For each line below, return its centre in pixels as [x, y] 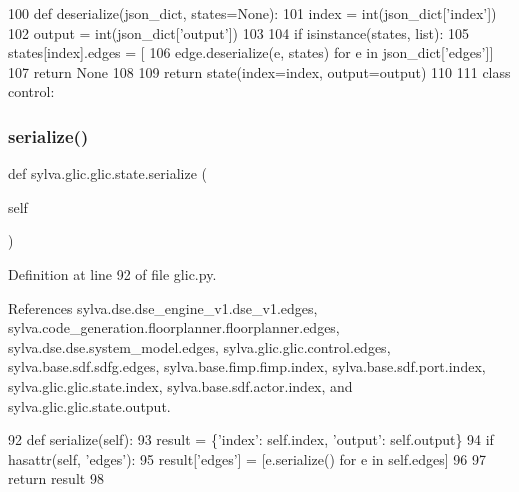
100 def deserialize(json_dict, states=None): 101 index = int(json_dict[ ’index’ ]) [252, 13]
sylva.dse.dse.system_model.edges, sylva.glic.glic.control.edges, [199, 346]
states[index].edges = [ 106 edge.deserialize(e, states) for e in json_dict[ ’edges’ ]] [251, 52]
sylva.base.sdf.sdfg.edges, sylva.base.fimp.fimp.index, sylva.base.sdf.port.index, [247, 366]
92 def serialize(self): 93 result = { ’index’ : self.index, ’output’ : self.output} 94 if [251, 439]
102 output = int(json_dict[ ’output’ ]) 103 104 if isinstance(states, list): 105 [238, 32]
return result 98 [56, 478]
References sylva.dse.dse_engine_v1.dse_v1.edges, [163, 307]
